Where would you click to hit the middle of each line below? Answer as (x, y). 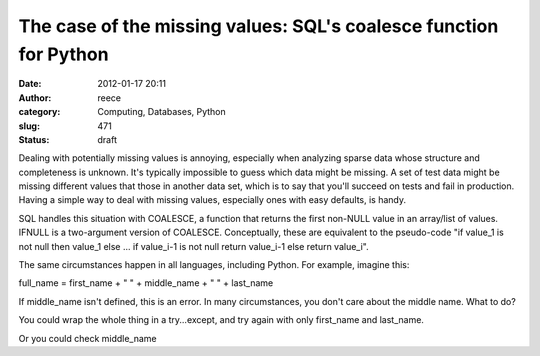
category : (39, 112)
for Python (63, 54)
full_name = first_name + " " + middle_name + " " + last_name (146, 283)
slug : (29, 126)
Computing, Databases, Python (162, 112)
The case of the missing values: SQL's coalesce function (258, 26)
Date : (30, 84)
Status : (34, 139)
